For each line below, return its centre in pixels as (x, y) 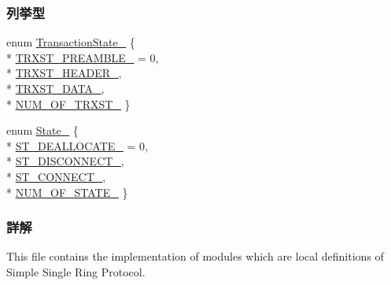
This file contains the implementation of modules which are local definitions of (195, 256)
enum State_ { (42, 130)
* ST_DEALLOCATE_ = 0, (77, 145)
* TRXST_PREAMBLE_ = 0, (83, 57)
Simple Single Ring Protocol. (76, 271)
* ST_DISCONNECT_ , (65, 161)
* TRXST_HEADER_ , (64, 73)
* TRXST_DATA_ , (55, 88)
